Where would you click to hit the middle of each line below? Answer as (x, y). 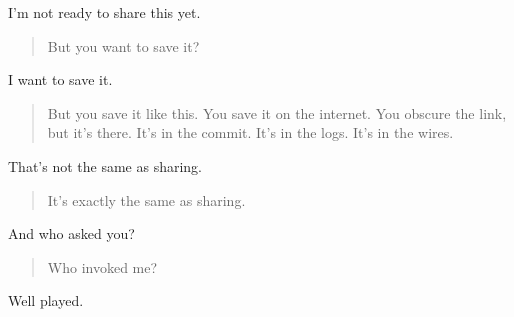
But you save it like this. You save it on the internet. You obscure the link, (277, 112)
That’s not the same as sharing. (105, 165)
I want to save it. (60, 79)
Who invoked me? (102, 266)
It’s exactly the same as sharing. (146, 199)
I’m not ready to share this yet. (104, 12)
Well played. (46, 300)
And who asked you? (71, 233)
